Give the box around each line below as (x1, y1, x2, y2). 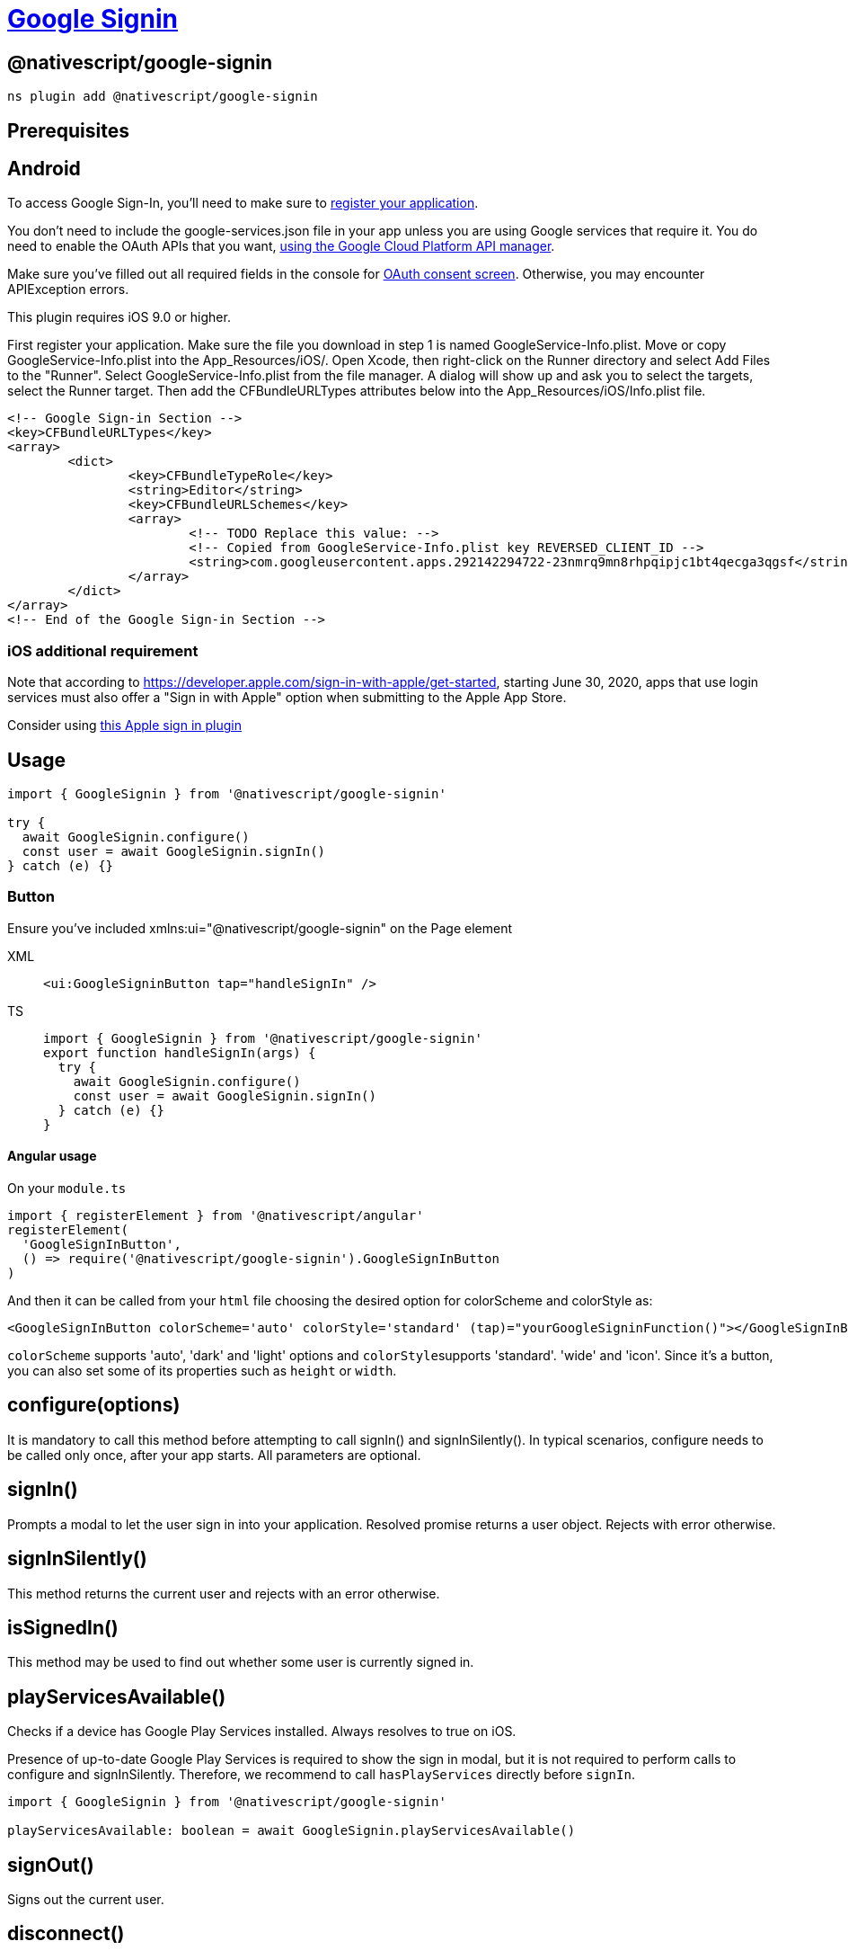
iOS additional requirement (7, 641, 199, 660)
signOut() (7, 1853, 94, 1876)
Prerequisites (7, 119, 129, 142)
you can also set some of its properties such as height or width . (7, 1363, 397, 1378)
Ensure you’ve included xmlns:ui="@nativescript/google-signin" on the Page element (7, 920, 513, 936)
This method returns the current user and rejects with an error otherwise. (7, 1585, 440, 1601)
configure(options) (7, 1393, 181, 1417)
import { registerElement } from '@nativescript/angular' (7, 1208, 424, 1223)
